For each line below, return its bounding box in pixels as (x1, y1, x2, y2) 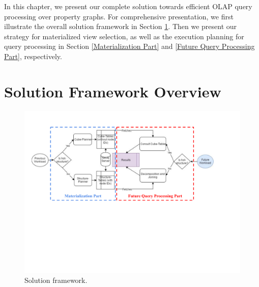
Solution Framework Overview (4, 81, 221, 101)
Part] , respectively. (4, 50, 62, 61)
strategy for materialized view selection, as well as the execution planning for (4, 31, 244, 41)
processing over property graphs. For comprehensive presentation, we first (4, 11, 234, 21)
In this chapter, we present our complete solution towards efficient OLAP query (4, 1, 252, 11)
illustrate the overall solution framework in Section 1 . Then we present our (4, 21, 237, 32)
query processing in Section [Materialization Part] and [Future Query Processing (4, 41, 255, 51)
